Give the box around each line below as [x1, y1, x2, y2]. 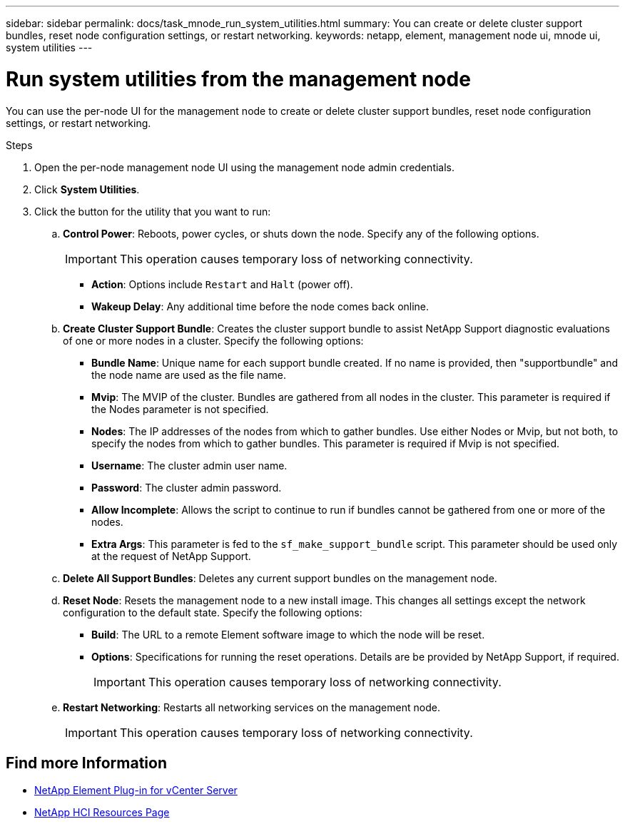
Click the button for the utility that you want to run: [34, 205, 271, 218]
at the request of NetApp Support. [91, 549, 251, 562]
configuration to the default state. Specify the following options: [63, 606, 362, 619]
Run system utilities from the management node [6, 66, 471, 91]
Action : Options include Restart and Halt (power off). [91, 278, 353, 290]
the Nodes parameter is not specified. [91, 402, 269, 415]
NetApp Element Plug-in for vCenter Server [34, 784, 238, 797]
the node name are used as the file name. [91, 368, 286, 381]
